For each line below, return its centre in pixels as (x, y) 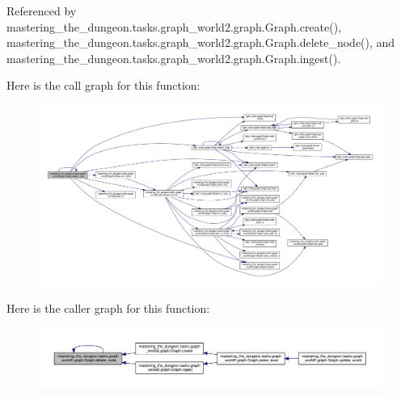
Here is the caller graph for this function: (108, 308)
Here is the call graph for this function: (103, 85)
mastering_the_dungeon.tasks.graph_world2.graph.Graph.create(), (174, 26)
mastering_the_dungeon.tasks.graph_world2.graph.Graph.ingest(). (174, 58)
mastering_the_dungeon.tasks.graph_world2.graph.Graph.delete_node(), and (201, 42)
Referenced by (42, 11)
